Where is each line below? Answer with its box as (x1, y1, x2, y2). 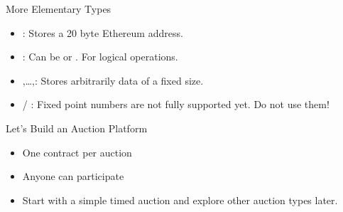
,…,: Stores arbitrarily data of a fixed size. (22, 73, 204, 88)
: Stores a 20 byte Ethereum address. (22, 25, 183, 40)
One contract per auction (22, 144, 132, 159)
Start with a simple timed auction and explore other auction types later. (22, 192, 338, 207)
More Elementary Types (6, 1, 111, 16)
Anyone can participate (22, 169, 124, 184)
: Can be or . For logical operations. (22, 49, 178, 64)
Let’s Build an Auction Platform (6, 120, 148, 135)
